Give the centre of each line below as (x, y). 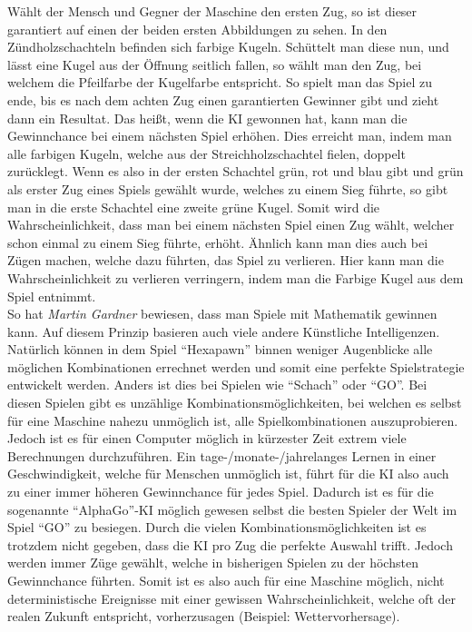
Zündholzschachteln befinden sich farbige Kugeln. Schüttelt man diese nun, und (228, 47)
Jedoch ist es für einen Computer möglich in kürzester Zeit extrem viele (207, 438)
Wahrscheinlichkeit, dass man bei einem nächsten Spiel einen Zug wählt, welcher (231, 225)
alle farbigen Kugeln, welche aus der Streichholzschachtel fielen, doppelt (206, 153)
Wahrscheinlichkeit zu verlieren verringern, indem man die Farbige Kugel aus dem (236, 277)
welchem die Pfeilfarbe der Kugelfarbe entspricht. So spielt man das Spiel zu (220, 82)
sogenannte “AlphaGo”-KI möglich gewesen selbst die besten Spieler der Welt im (232, 509)
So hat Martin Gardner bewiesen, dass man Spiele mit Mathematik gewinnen (222, 314)
